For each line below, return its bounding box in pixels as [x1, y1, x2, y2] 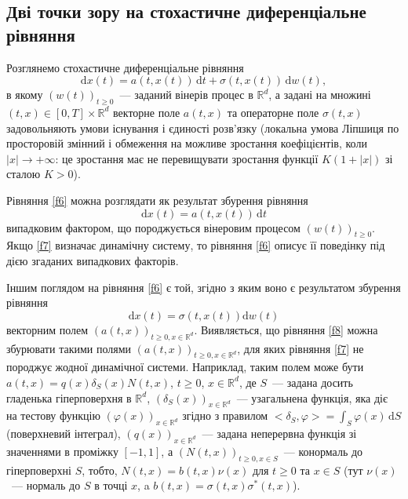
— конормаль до [283, 443, 363, 459]
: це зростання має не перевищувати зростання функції [55, 150, 319, 166]
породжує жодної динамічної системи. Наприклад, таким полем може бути [6, 359, 364, 375]
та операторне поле [227, 104, 319, 120]
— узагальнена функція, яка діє [236, 389, 388, 406]
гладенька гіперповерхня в [6, 389, 132, 406]
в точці [94, 477, 128, 494]
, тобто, [82, 461, 118, 478]
